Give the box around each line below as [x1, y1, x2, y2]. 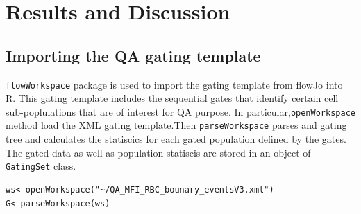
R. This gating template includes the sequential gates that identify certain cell [6, 91, 339, 105]
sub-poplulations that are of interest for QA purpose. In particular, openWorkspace [6, 104, 355, 118]
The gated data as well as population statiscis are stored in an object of [6, 145, 311, 159]
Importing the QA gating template [6, 44, 261, 66]
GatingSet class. [6, 159, 76, 173]
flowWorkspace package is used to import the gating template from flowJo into [6, 77, 343, 91]
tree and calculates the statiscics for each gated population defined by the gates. [6, 132, 346, 146]
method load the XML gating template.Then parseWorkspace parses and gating [6, 118, 347, 132]
